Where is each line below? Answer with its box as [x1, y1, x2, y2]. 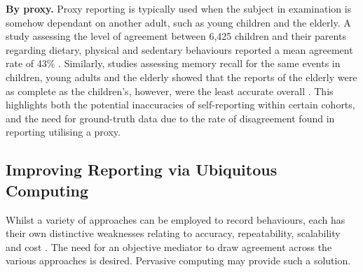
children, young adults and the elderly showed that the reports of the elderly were [6, 69, 357, 84]
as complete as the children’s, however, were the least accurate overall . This [6, 83, 334, 98]
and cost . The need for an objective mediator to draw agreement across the [6, 239, 332, 254]
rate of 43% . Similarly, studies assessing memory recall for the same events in [6, 56, 341, 71]
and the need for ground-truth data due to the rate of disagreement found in [6, 110, 335, 125]
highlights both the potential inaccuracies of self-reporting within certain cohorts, [6, 97, 355, 112]
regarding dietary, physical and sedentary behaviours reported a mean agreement [6, 42, 353, 57]
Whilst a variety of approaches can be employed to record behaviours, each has [6, 212, 345, 227]
